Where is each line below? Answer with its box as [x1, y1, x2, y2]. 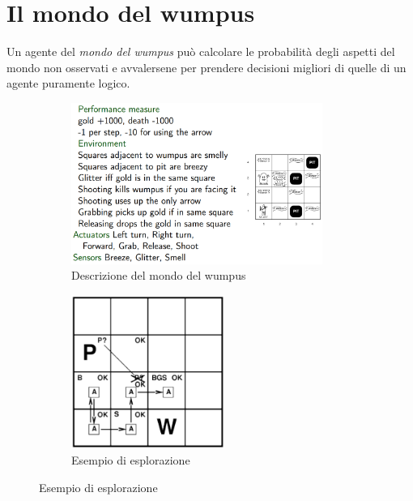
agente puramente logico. [6, 75, 130, 92]
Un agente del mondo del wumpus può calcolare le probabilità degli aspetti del [6, 43, 395, 60]
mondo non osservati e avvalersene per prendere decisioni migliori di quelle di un [6, 58, 407, 75]
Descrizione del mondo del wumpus [71, 267, 246, 284]
